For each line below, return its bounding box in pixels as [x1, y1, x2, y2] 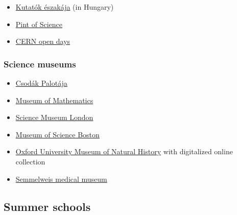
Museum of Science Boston [15, 129, 100, 139]
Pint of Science [15, 18, 62, 29]
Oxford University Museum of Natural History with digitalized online [15, 146, 233, 157]
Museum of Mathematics [15, 94, 93, 105]
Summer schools [4, 198, 91, 214]
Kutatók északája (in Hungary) [15, 2, 114, 12]
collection [15, 156, 45, 166]
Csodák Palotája [15, 78, 67, 88]
